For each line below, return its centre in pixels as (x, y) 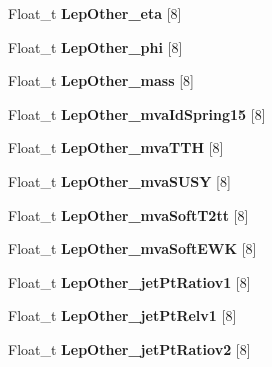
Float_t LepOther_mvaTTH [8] (116, 147)
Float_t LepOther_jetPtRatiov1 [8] (129, 281)
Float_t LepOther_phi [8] (95, 46)
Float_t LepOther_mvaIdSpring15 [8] (137, 113)
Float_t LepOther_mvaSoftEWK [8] (132, 248)
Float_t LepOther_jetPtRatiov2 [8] (129, 348)
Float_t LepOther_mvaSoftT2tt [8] (128, 214)
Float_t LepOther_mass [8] (101, 80)
